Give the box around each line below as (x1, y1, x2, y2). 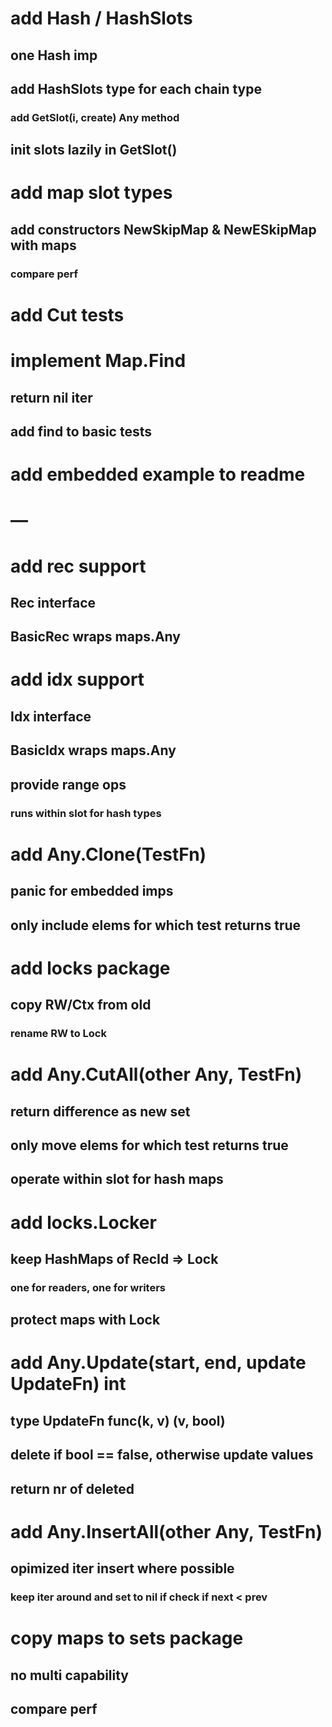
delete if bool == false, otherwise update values (10, 1447, 314, 1464)
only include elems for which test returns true (10, 917, 302, 934)
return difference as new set (10, 1103, 191, 1120)
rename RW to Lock (10, 1027, 107, 1041)
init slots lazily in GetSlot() (10, 142, 178, 159)
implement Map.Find (10, 350, 187, 372)
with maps (10, 237, 77, 254)
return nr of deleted (10, 1480, 135, 1497)
